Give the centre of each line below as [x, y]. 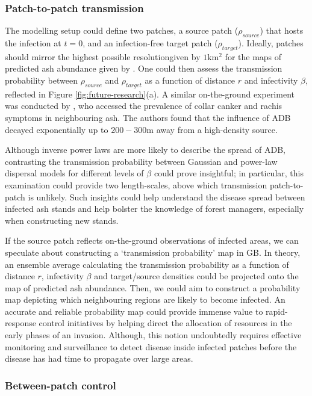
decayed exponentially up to [57, 129]
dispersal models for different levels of [74, 173]
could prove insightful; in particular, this [229, 173]
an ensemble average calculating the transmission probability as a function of [147, 264]
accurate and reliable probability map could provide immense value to [134, 311]
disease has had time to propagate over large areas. [99, 358]
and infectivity [271, 80]
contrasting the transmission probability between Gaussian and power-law [141, 161]
